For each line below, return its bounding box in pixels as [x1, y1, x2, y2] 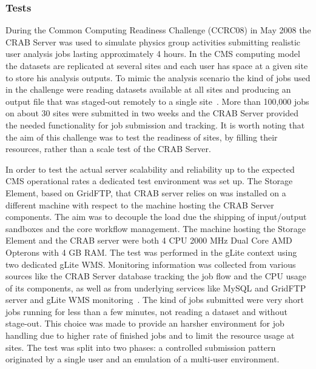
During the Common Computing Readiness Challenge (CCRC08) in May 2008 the [5, 24, 311, 36]
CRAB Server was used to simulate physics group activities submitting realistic [5, 35, 301, 48]
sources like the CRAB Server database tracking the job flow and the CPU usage [5, 270, 307, 282]
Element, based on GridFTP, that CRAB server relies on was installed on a [5, 186, 286, 199]
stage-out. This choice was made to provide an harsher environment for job [5, 317, 284, 330]
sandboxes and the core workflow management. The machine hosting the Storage [5, 222, 306, 234]
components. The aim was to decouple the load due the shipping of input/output [5, 210, 307, 223]
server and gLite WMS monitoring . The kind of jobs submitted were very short [5, 293, 304, 306]
